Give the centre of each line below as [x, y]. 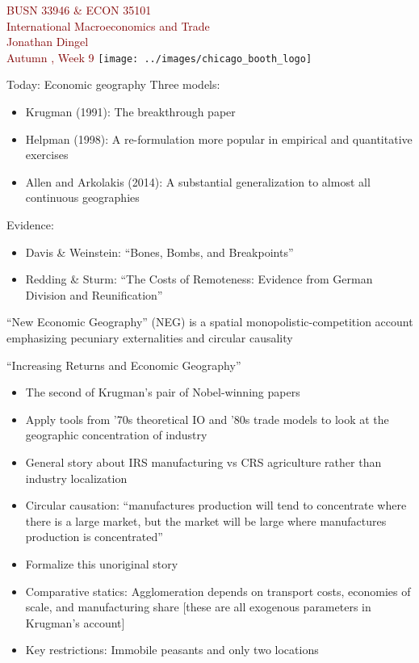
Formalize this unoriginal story [102, 563]
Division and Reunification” [94, 294]
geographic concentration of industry [116, 435]
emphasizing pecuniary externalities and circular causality [150, 337]
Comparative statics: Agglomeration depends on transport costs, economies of [218, 591]
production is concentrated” [94, 537]
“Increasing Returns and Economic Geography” [124, 365]
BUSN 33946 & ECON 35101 [79, 10]
